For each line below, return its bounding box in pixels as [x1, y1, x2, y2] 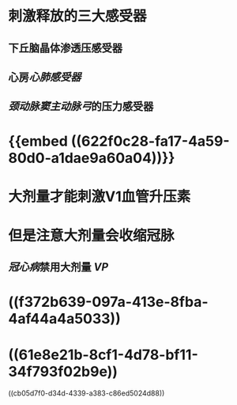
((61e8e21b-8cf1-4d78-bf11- [8, 346, 199, 364]
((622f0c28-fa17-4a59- [70, 132, 231, 150]
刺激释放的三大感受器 [8, 7, 148, 25]
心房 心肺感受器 [8, 70, 81, 84]
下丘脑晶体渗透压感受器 [8, 41, 122, 55]
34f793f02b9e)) [8, 362, 118, 380]
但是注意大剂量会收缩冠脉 [8, 226, 175, 244]
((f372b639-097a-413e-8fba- [8, 293, 209, 311]
